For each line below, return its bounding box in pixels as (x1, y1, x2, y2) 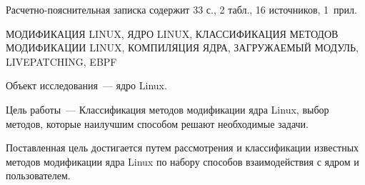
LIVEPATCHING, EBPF (6, 54, 117, 69)
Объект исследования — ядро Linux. (6, 78, 167, 93)
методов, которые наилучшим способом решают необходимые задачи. (6, 116, 309, 131)
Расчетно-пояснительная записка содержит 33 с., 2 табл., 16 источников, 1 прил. (6, 2, 357, 16)
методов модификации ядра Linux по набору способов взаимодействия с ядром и (6, 154, 359, 169)
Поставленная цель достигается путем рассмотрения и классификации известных (6, 140, 359, 155)
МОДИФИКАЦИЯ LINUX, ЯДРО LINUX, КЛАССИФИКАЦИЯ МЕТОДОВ (6, 26, 339, 41)
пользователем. (6, 168, 71, 183)
